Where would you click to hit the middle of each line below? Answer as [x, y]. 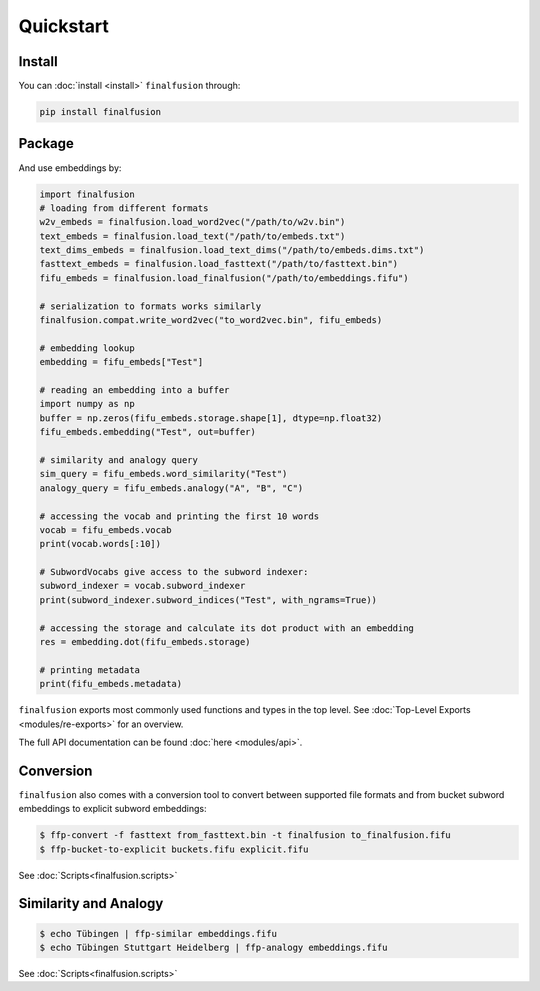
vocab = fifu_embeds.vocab [105, 529]
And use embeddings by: [70, 167]
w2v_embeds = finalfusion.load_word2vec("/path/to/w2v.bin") [192, 222]
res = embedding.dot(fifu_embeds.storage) [145, 642]
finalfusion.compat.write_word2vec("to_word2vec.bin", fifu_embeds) [211, 320]
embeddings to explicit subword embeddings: [112, 809]
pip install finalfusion [100, 112]
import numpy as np [87, 404]
